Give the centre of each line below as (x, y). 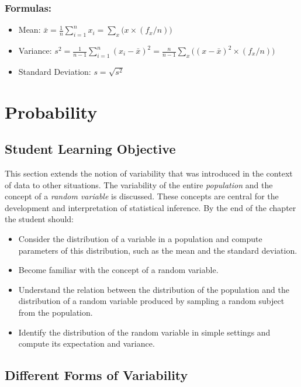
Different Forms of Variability (96, 375)
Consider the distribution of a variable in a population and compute (140, 238)
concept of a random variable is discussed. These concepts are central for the (142, 196)
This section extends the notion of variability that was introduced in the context (149, 173)
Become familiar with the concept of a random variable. (118, 270)
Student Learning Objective (90, 149)
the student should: (39, 219)
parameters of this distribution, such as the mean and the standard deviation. (158, 250)
